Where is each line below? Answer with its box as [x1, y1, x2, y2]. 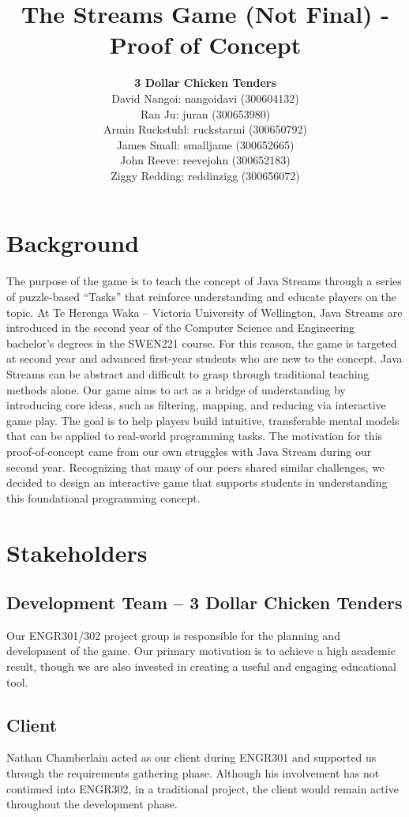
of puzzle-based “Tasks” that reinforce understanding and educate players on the [6, 288, 397, 304]
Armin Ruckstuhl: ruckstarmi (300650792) [103, 121, 307, 137]
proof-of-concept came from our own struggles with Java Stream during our [6, 442, 372, 459]
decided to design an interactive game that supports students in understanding [6, 474, 388, 491]
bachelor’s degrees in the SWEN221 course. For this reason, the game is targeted [6, 334, 397, 351]
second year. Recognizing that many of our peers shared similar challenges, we [6, 458, 385, 475]
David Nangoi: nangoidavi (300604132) [111, 89, 299, 106]
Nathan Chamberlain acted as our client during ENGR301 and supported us [6, 749, 377, 766]
